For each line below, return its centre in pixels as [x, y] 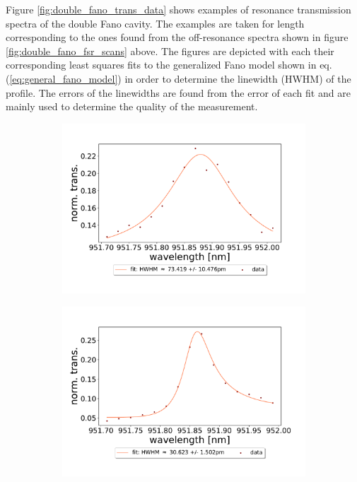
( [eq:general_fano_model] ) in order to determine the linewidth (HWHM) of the [178, 78]
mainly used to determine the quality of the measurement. [132, 106]
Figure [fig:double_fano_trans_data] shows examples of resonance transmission [178, 9]
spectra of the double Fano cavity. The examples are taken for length [155, 23]
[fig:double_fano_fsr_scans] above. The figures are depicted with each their [170, 51]
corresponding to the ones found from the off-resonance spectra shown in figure [177, 37]
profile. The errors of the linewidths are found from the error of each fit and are [178, 92]
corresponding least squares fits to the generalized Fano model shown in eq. [169, 65]
